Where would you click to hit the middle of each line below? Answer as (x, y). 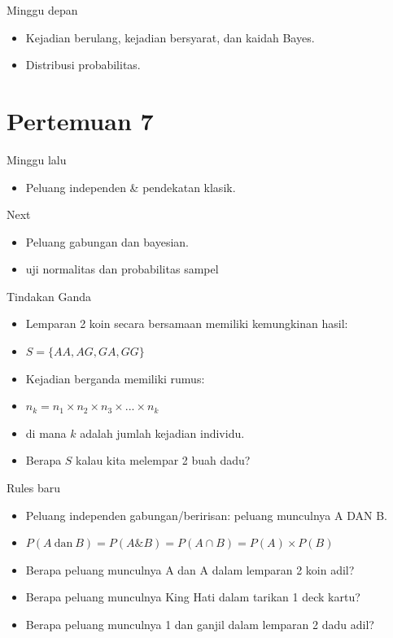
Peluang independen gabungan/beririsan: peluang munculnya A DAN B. (206, 515)
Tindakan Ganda (49, 296)
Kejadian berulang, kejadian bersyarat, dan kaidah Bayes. (170, 37)
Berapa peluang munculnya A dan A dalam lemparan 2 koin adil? (190, 569)
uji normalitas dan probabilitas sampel (122, 269)
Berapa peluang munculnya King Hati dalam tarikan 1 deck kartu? (193, 597)
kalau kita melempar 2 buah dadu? (163, 460)
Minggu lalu (37, 159)
